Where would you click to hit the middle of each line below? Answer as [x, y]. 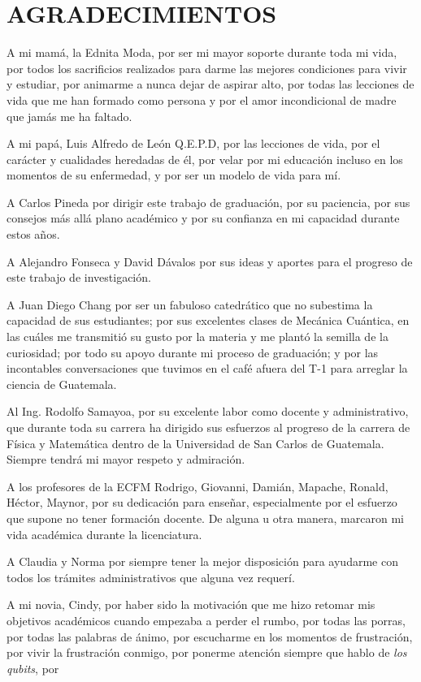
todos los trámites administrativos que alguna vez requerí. [151, 577]
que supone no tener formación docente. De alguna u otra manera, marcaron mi [205, 518]
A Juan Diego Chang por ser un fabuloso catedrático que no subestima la [190, 304]
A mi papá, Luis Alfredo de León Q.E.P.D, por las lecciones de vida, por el [193, 143]
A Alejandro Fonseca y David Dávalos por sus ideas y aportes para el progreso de [210, 261]
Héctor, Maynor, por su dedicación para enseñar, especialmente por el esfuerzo [202, 502]
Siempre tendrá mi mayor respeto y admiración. [126, 459]
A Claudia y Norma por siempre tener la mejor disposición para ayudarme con [202, 561]
